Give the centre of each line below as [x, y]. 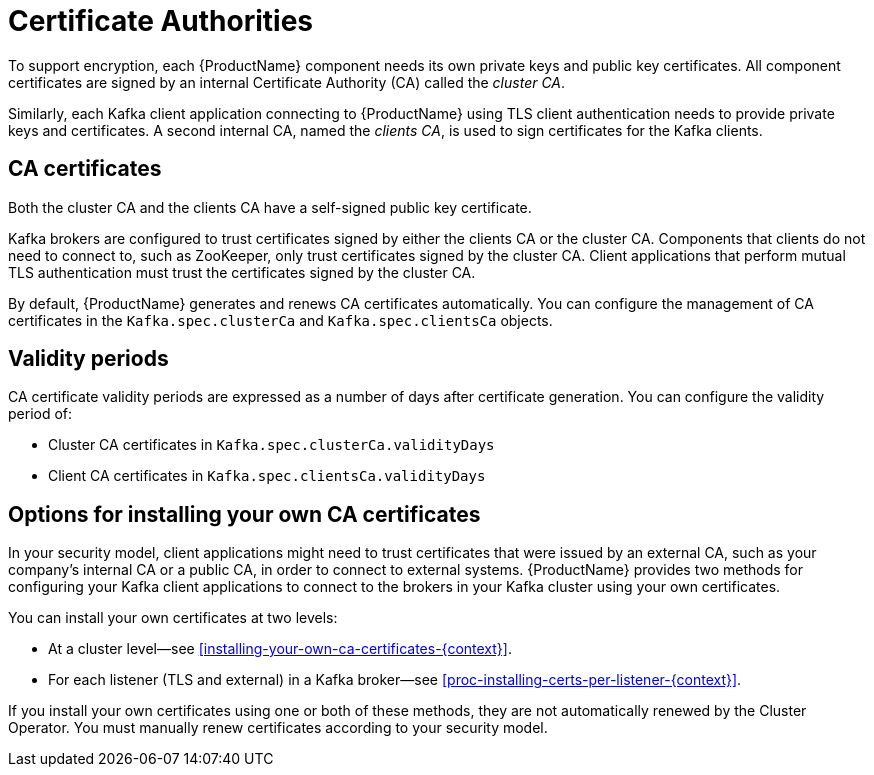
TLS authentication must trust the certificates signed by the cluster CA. [242, 272]
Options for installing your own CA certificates [244, 514]
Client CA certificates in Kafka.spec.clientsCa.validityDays [267, 476]
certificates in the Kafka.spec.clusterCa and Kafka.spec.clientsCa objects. [280, 320]
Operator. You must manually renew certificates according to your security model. [278, 728]
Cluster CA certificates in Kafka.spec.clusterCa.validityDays [271, 445]
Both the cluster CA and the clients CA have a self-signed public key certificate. [270, 207]
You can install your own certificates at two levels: [173, 618]
